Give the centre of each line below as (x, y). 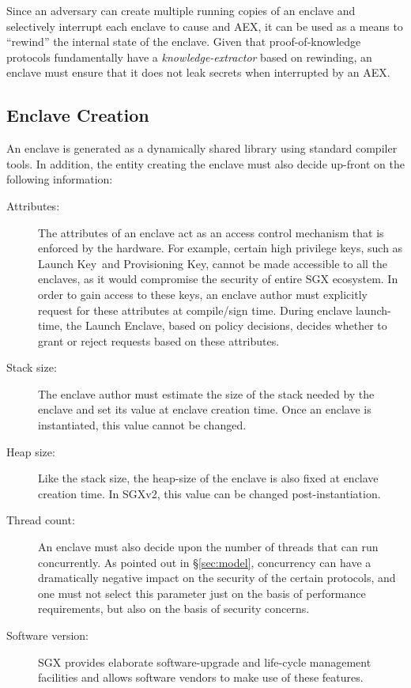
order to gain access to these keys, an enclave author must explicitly (203, 294)
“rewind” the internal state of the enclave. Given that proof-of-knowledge (184, 42)
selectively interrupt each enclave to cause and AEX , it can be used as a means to (205, 26)
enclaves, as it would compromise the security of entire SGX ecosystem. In (218, 279)
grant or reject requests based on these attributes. (159, 340)
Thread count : (41, 520)
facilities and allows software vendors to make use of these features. (201, 677)
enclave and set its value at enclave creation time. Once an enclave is (205, 409)
